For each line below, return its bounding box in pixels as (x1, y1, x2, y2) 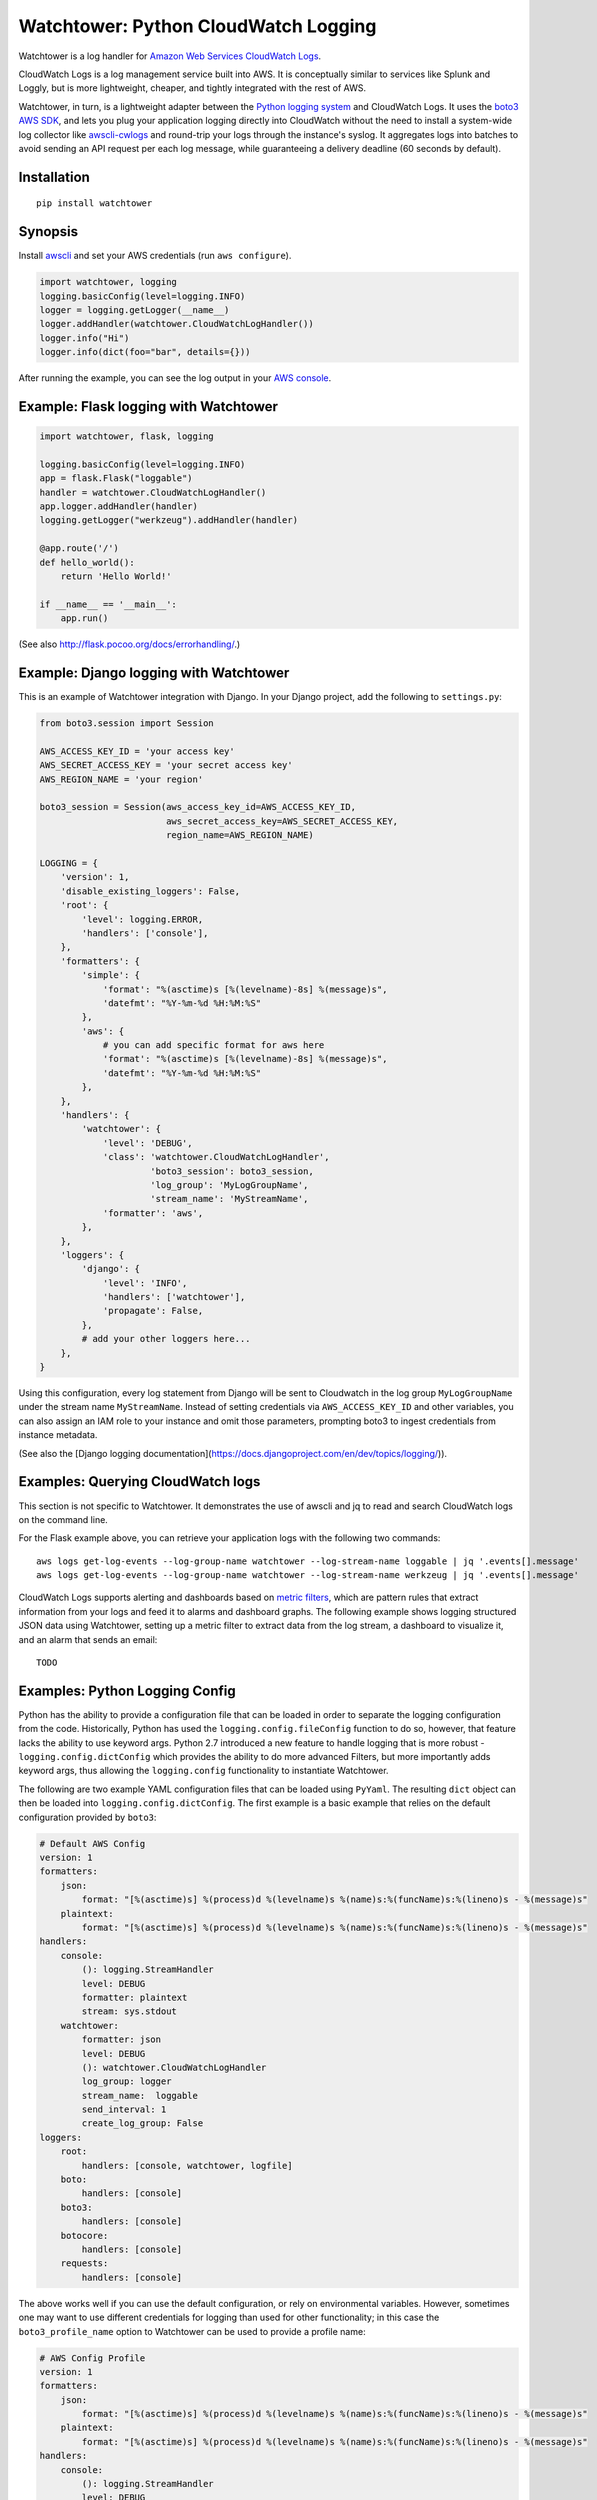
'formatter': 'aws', (102, 1207, 204, 1219)
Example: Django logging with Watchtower (18, 665, 290, 681)
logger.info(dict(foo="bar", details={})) (39, 346, 251, 358)
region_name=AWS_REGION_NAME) (165, 830, 314, 841)
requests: (60, 2258, 109, 2269)
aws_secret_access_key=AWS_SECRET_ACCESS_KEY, (165, 815, 399, 827)
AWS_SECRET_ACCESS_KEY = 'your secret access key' (39, 760, 294, 771)
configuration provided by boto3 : (18, 1811, 157, 1823)
